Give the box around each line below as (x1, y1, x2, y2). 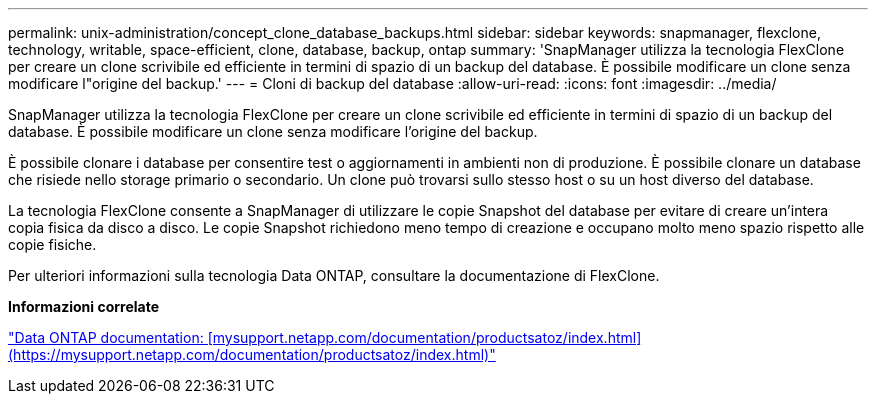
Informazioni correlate (8, 298, 160, 315)
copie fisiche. (8, 236, 97, 253)
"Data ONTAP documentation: (8, 329, 204, 346)
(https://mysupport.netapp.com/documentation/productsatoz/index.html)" (8, 346, 496, 363)
